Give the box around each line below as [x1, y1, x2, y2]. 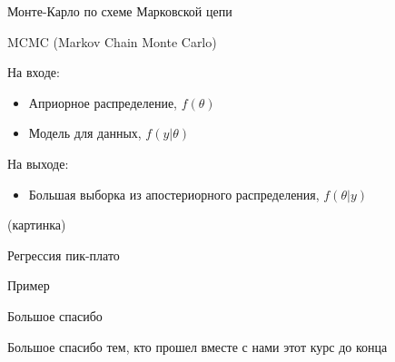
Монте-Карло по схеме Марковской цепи [7, 2, 232, 20]
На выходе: [7, 153, 69, 172]
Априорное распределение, [28, 93, 178, 112]
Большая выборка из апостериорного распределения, [28, 184, 320, 203]
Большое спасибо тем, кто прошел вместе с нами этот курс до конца [7, 337, 388, 356]
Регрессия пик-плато [7, 245, 120, 264]
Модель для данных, [28, 123, 142, 142]
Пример [7, 276, 50, 295]
